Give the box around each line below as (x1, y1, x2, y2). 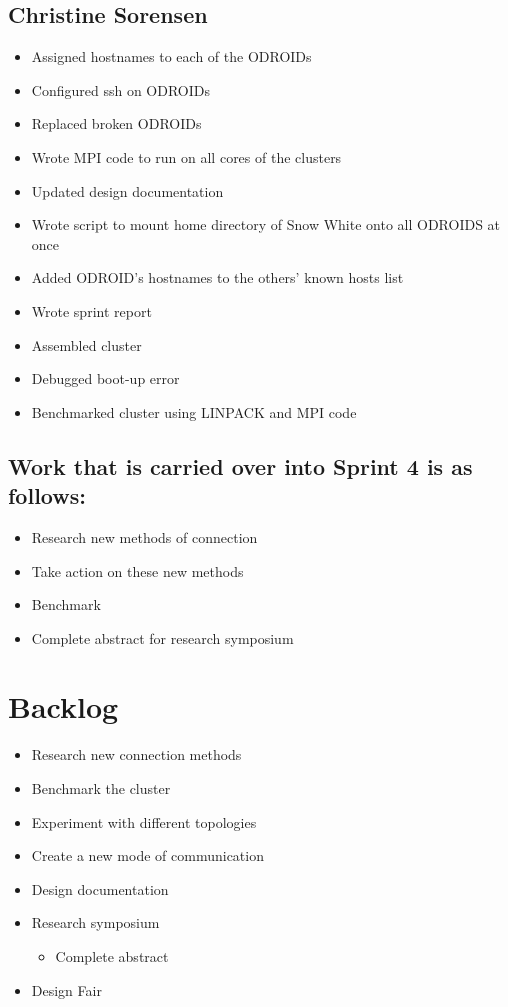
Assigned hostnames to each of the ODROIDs (31, 46, 312, 67)
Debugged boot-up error (31, 368, 180, 389)
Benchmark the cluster (31, 778, 171, 799)
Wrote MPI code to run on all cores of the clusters (31, 146, 342, 167)
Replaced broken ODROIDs (31, 113, 202, 134)
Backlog (8, 686, 119, 727)
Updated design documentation (31, 180, 224, 201)
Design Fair (31, 979, 102, 1000)
